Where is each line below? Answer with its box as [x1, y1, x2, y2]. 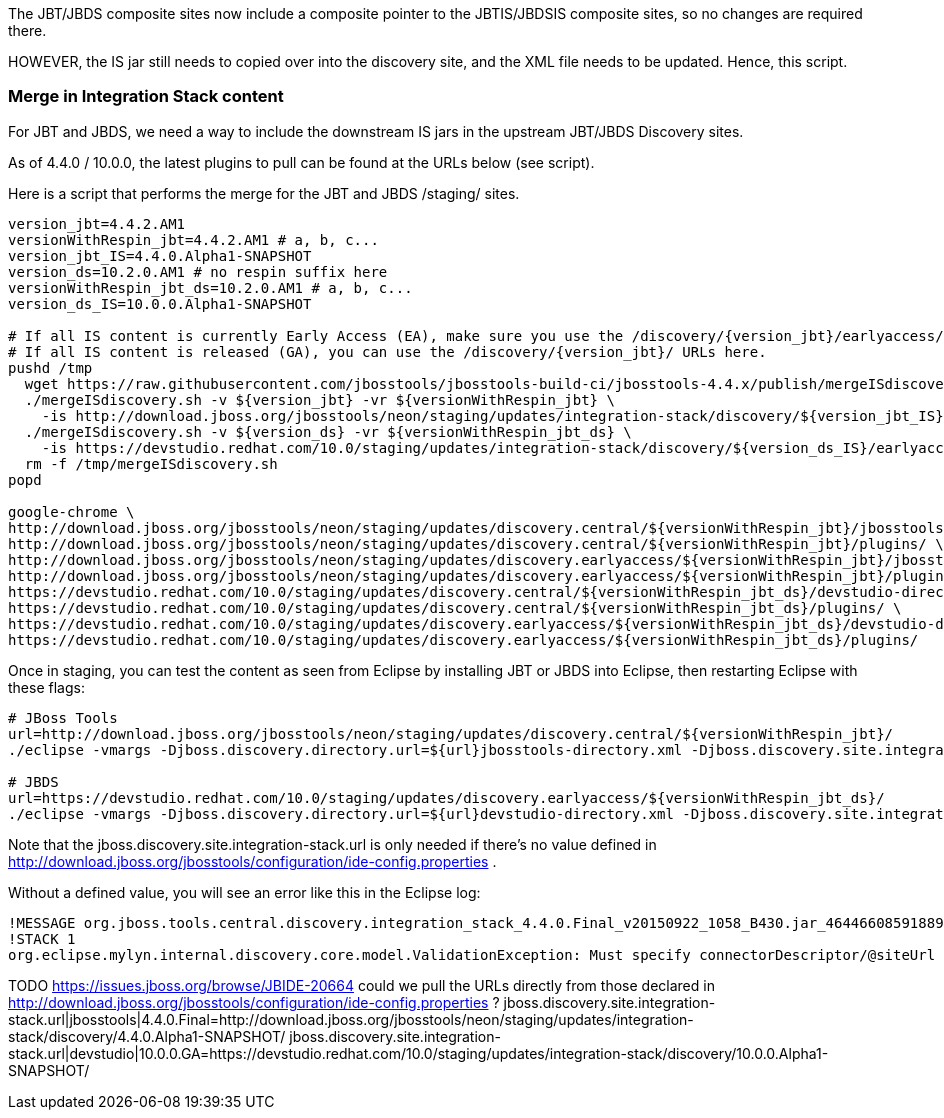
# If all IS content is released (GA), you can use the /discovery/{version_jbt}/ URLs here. [8, 343, 767, 360]
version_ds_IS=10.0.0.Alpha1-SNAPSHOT [8, 295, 312, 312]
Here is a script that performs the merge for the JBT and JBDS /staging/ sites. [8, 184, 520, 202]
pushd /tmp [8, 359, 93, 376]
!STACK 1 [8, 930, 76, 947]
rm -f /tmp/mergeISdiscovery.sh [24, 455, 278, 472]
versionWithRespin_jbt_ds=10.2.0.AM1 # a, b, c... [8, 279, 413, 296]
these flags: [8, 678, 85, 696]
